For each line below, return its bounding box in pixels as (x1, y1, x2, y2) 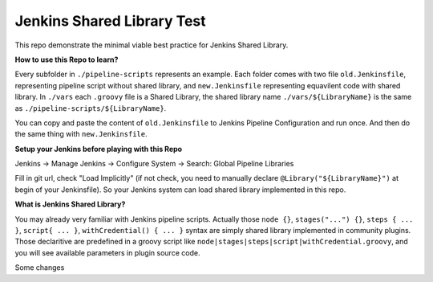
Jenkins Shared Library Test (14, 12, 206, 30)
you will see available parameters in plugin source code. (14, 247, 200, 257)
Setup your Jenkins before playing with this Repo (14, 144, 183, 153)
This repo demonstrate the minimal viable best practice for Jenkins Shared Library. (14, 40, 289, 50)
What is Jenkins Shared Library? (14, 199, 126, 209)
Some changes (14, 263, 65, 272)
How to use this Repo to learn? (14, 55, 119, 64)
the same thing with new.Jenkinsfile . (14, 129, 148, 139)
